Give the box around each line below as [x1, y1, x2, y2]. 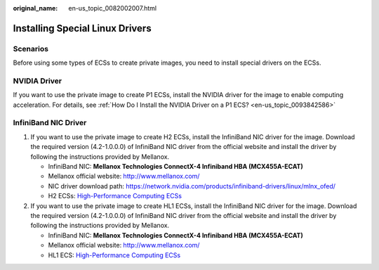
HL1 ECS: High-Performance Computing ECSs [48, 250, 181, 259]
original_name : [13, 4, 58, 12]
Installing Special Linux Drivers [13, 22, 152, 34]
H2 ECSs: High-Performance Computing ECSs [48, 192, 182, 200]
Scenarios [13, 44, 49, 53]
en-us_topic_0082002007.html [68, 4, 157, 12]
